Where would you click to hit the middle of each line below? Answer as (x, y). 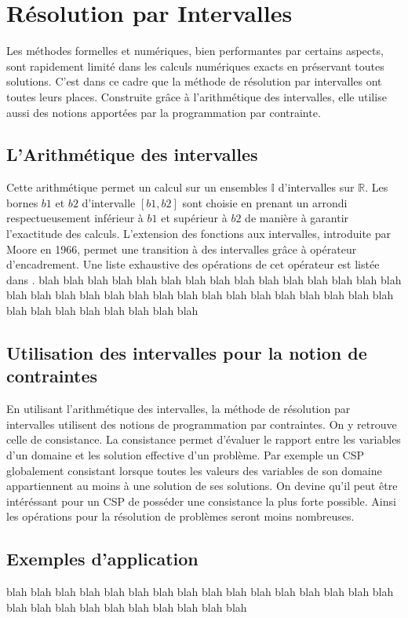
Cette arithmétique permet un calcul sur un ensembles (137, 187)
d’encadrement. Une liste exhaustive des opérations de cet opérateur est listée (193, 264)
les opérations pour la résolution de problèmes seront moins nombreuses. (180, 516)
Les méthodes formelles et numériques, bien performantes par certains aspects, (195, 51)
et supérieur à (194, 218)
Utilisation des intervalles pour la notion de (187, 353)
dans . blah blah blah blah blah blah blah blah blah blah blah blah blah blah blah (204, 279)
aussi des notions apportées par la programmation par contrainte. (164, 112)
